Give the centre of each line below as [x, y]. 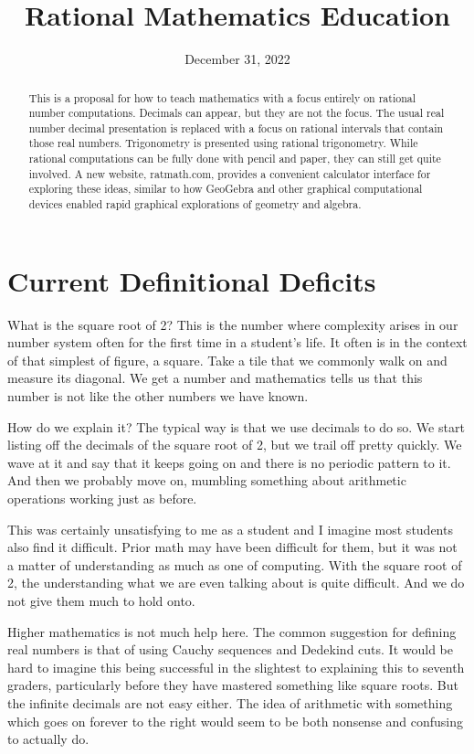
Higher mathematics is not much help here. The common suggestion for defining [232, 631]
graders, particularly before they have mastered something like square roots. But [233, 685]
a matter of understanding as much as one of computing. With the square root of [235, 564]
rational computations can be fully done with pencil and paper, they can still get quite [235, 159]
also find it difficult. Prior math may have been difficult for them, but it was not [232, 547]
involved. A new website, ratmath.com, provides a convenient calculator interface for [230, 173]
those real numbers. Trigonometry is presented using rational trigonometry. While [223, 143]
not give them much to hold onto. [101, 601]
